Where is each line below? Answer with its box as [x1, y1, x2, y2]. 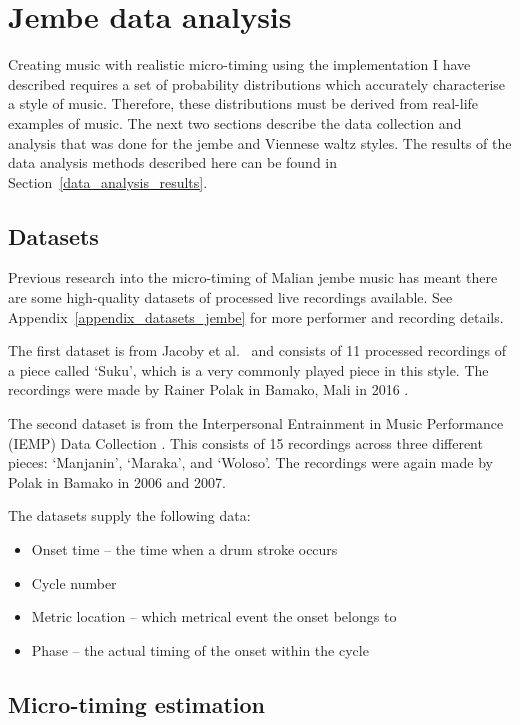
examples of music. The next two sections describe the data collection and [8, 112, 462, 133]
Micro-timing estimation [8, 688, 265, 719]
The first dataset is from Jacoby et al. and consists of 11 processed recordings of [8, 340, 507, 361]
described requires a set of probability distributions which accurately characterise [8, 73, 506, 94]
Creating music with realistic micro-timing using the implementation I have [8, 54, 471, 75]
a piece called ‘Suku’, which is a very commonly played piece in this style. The [8, 359, 489, 380]
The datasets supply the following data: [8, 505, 251, 526]
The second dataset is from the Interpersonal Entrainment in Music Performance [8, 413, 504, 434]
